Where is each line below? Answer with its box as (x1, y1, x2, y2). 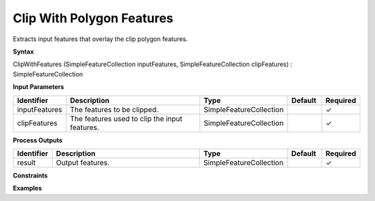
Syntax (12, 47, 34, 56)
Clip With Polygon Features (12, 10, 174, 26)
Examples (12, 184, 42, 193)
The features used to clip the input (69, 113, 183, 123)
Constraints (12, 171, 48, 179)
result (17, 157, 36, 167)
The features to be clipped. (69, 104, 159, 114)
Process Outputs (12, 136, 62, 144)
